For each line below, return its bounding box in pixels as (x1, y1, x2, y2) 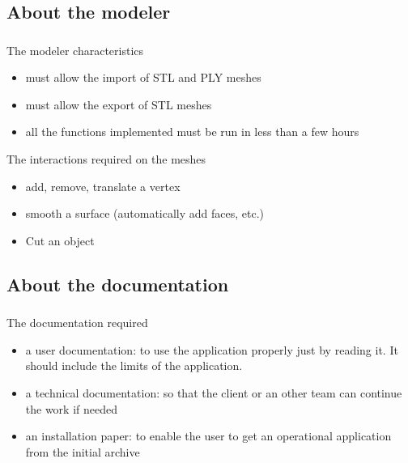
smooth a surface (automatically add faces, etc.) (25, 205, 265, 222)
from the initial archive (25, 443, 140, 460)
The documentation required (6, 314, 148, 331)
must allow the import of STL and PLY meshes (25, 69, 261, 86)
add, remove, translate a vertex (25, 177, 181, 194)
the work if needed (25, 400, 118, 417)
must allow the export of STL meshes (25, 96, 212, 113)
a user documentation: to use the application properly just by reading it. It (25, 341, 398, 358)
